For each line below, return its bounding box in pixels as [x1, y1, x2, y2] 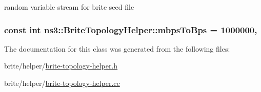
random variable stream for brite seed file [4, 2, 134, 12]
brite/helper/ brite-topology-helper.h [4, 60, 118, 71]
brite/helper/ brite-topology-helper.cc [4, 78, 120, 88]
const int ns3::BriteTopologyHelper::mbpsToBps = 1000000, [4, 23, 257, 36]
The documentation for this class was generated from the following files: [4, 43, 230, 54]
